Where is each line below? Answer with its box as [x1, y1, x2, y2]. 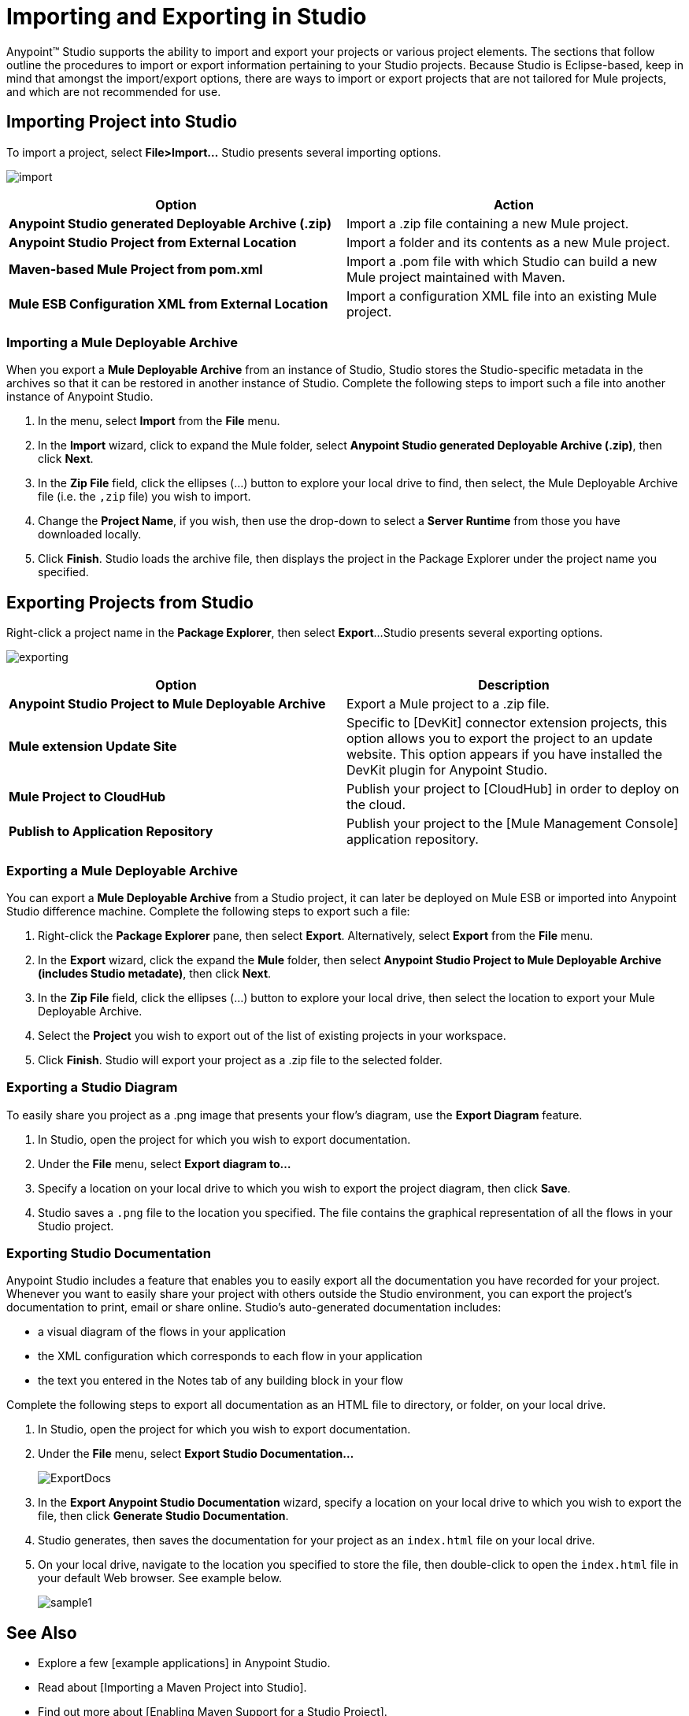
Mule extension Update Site [9, 738, 177, 755]
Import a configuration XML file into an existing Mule [346, 287, 657, 304]
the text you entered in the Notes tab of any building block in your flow [38, 1374, 403, 1388]
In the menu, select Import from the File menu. [38, 414, 280, 428]
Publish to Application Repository [9, 823, 213, 840]
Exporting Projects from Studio [6, 592, 254, 612]
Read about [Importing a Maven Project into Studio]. [38, 1681, 307, 1695]
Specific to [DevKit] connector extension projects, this [346, 715, 668, 731]
